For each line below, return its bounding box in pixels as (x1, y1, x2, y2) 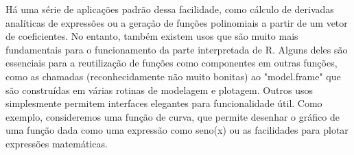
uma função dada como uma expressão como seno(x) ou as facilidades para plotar (5, 123, 349, 137)
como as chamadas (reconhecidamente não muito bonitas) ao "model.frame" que (5, 69, 341, 83)
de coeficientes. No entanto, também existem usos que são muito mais (5, 29, 298, 43)
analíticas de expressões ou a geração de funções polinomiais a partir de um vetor (5, 15, 348, 29)
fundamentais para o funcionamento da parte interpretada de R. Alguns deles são (5, 42, 348, 56)
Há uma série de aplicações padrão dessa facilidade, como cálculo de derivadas (5, 2, 334, 16)
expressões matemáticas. (5, 136, 108, 150)
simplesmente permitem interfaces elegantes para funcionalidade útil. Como (5, 96, 322, 110)
